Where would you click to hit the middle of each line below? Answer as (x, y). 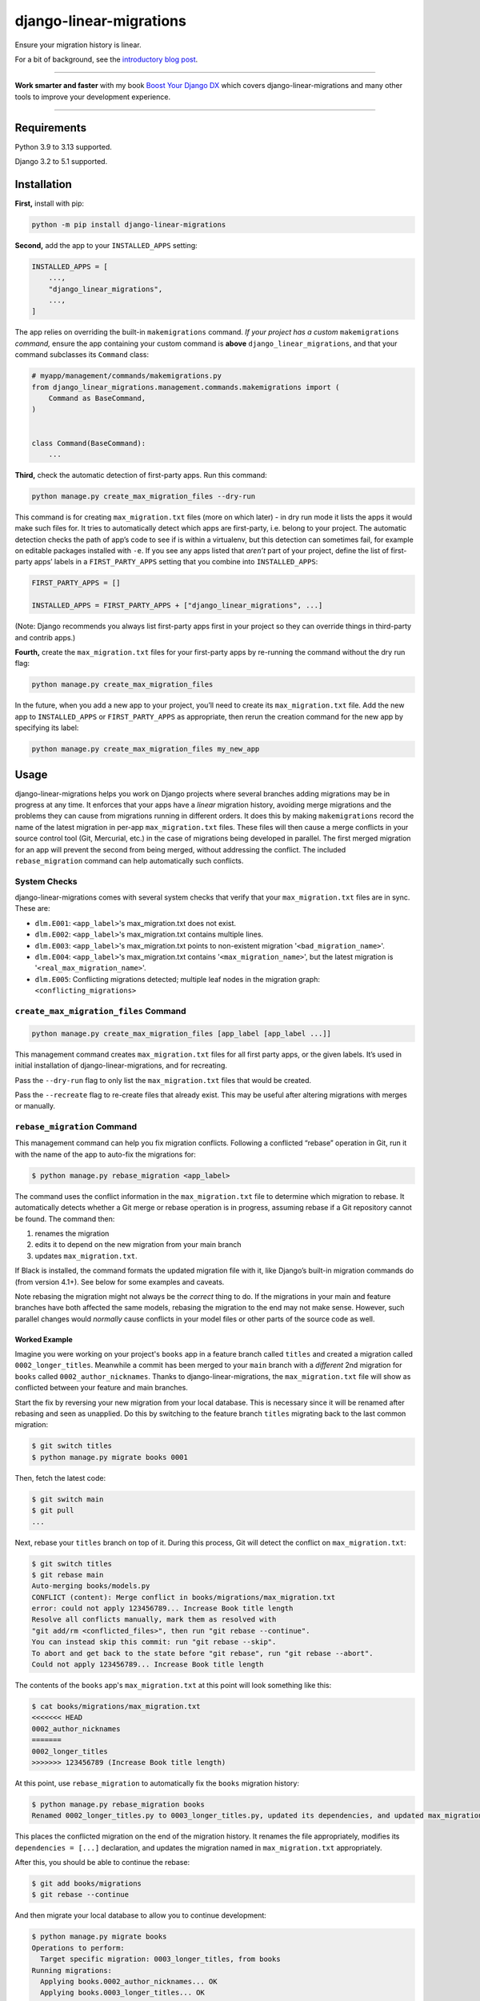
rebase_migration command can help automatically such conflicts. (129, 860)
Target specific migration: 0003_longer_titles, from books (160, 1959)
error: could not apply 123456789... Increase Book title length (162, 1608)
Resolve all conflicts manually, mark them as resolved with (154, 1620)
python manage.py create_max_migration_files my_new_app (146, 749)
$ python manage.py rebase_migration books (118, 1804)
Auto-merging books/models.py (91, 1586)
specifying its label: (47, 728)
